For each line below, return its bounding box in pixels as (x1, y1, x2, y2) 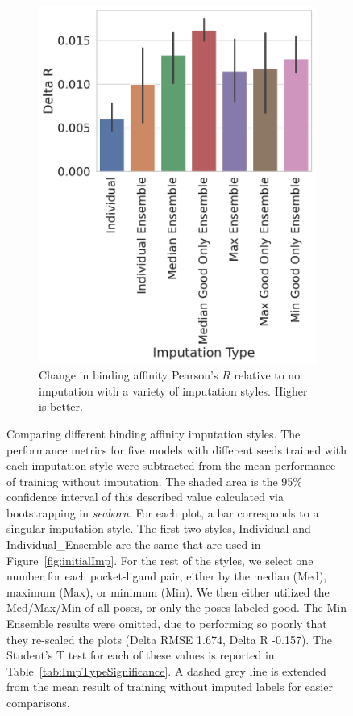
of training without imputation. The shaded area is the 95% (6, 472, 302, 489)
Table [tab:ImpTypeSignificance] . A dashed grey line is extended (6, 662, 326, 679)
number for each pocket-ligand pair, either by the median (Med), (6, 567, 327, 584)
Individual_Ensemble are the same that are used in (6, 536, 261, 553)
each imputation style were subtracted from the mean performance (6, 457, 336, 474)
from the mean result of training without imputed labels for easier (6, 678, 333, 695)
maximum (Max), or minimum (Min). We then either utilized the (6, 583, 330, 600)
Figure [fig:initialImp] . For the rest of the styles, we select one (6, 551, 314, 568)
